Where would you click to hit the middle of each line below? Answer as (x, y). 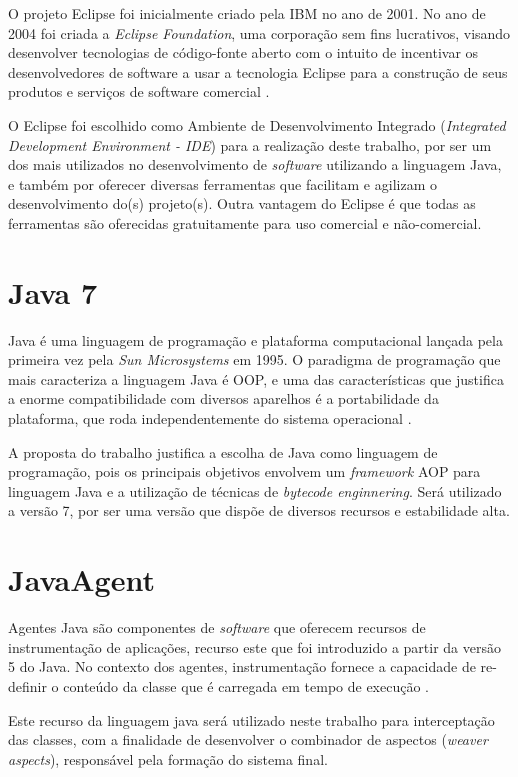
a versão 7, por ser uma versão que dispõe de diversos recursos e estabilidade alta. (259, 510)
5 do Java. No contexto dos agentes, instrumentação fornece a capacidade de (242, 666)
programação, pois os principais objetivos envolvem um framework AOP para (244, 471)
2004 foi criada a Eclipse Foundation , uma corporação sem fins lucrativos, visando (259, 32)
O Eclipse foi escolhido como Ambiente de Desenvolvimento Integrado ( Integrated (257, 124)
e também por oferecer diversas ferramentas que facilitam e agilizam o (222, 183)
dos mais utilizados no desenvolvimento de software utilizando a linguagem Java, (255, 164)
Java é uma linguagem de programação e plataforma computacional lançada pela (255, 339)
